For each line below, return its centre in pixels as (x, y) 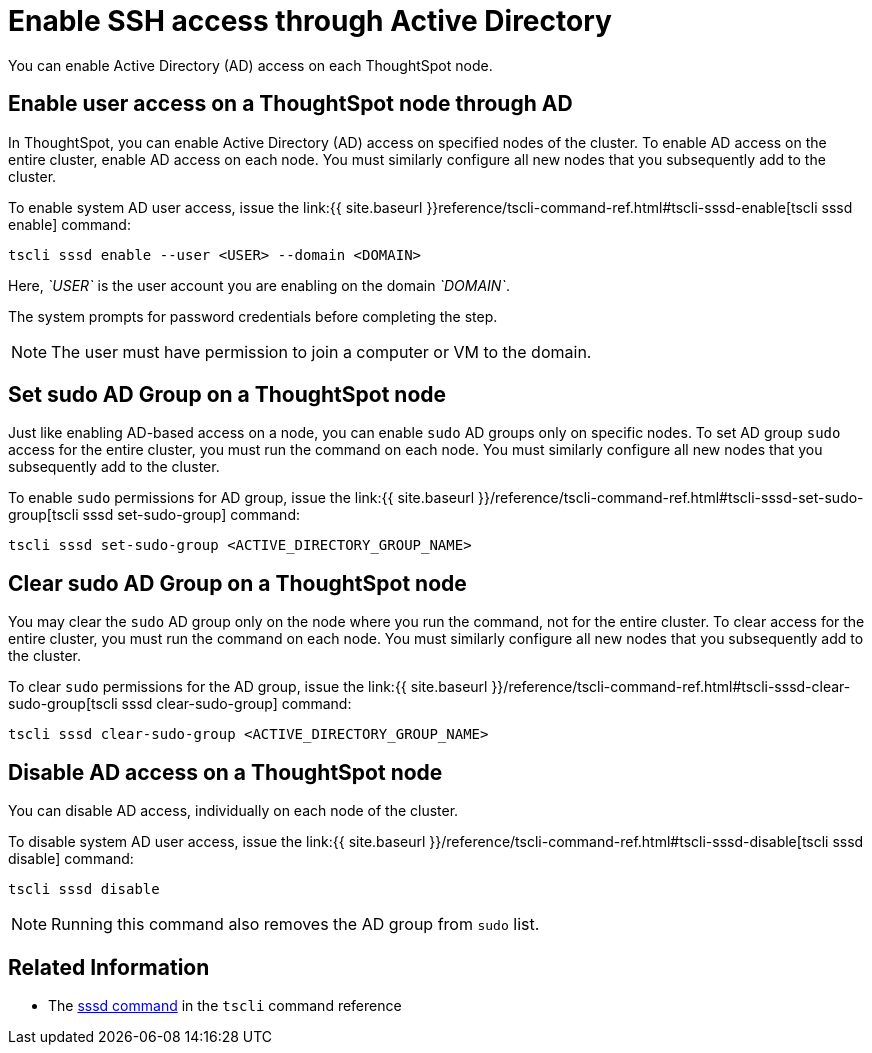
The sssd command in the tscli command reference (225, 1005)
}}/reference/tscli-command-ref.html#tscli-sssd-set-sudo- (671, 498)
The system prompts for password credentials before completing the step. (253, 316)
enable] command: (69, 224)
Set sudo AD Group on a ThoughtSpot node (227, 395)
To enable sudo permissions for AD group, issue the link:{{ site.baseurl (241, 498)
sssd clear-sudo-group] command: (236, 704)
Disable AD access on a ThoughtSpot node (225, 772)
